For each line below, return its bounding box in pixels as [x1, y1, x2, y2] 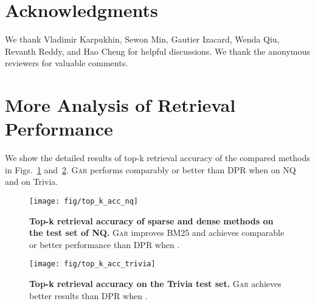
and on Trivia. [5, 175, 58, 188]
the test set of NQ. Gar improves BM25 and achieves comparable [29, 226, 285, 239]
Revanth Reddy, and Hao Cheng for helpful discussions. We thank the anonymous [5, 44, 310, 57]
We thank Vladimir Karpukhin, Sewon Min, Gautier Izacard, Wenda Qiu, [5, 33, 280, 46]
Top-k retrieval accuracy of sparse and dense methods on [29, 214, 274, 227]
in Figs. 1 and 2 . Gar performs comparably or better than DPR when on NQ [5, 163, 296, 176]
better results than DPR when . [29, 289, 148, 302]
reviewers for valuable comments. [5, 57, 128, 69]
